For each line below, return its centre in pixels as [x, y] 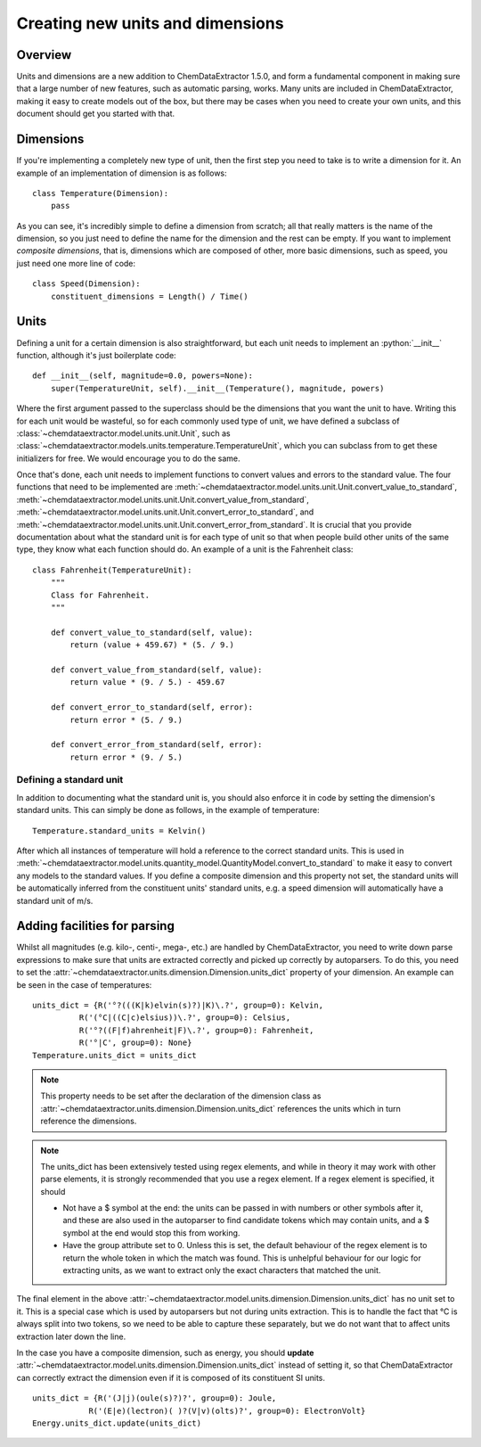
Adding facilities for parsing [96, 926]
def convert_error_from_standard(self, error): [156, 745]
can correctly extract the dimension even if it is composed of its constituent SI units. [171, 1377]
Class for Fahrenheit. [100, 595]
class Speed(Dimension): [86, 284]
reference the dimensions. [89, 1121]
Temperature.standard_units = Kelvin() [119, 830]
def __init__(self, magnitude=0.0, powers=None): [143, 376]
